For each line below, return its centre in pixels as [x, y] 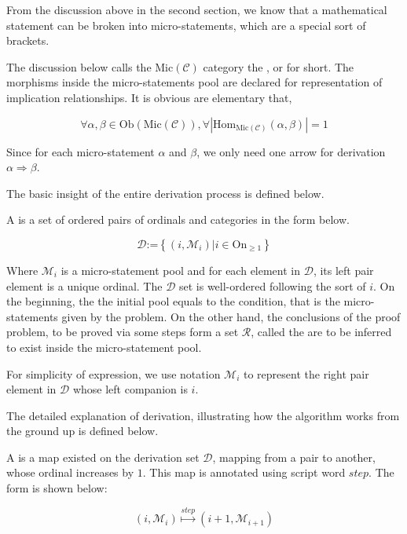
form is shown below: [57, 488]
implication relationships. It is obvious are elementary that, [149, 97]
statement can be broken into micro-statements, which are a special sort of [186, 25]
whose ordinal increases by [70, 472]
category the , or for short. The [279, 66]
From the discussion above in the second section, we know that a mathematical [197, 9]
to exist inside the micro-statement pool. [104, 347]
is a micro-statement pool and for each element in [181, 270]
